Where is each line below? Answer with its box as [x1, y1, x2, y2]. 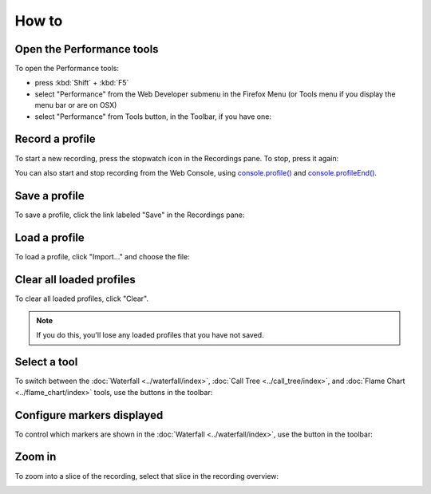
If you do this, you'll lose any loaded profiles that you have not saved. [36, 330, 264, 340]
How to [14, 12, 63, 30]
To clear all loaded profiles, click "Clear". [14, 294, 149, 303]
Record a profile [14, 132, 96, 146]
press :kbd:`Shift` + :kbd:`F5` [34, 78, 129, 88]
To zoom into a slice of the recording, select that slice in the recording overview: [14, 471, 279, 480]
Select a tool [14, 355, 78, 369]
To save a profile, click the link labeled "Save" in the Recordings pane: [14, 210, 245, 219]
